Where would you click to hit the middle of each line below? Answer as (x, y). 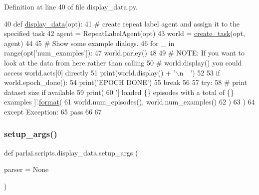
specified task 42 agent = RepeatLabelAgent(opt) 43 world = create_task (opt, (125, 33)
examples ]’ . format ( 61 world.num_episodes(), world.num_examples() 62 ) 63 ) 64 (129, 102)
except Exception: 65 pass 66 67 (53, 111)
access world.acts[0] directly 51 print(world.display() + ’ (90, 72)
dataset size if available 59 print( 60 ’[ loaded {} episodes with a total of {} (119, 92)
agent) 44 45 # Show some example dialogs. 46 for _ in (89, 43)
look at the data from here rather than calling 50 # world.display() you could (123, 62)
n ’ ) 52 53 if (200, 72)
